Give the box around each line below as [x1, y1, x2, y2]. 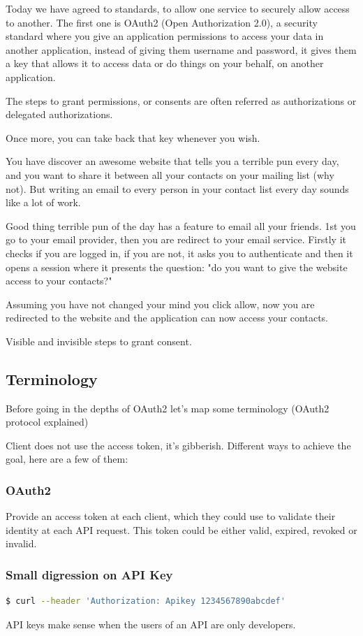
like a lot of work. [6, 195, 81, 210]
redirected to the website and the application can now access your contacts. [6, 310, 328, 325]
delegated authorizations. [6, 107, 113, 122]
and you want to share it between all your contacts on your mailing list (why [6, 167, 334, 182]
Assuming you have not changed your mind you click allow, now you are [6, 296, 315, 311]
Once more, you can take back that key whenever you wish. [6, 130, 260, 145]
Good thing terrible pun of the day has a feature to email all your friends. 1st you [6, 218, 356, 233]
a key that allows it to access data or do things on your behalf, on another [6, 56, 324, 71]
